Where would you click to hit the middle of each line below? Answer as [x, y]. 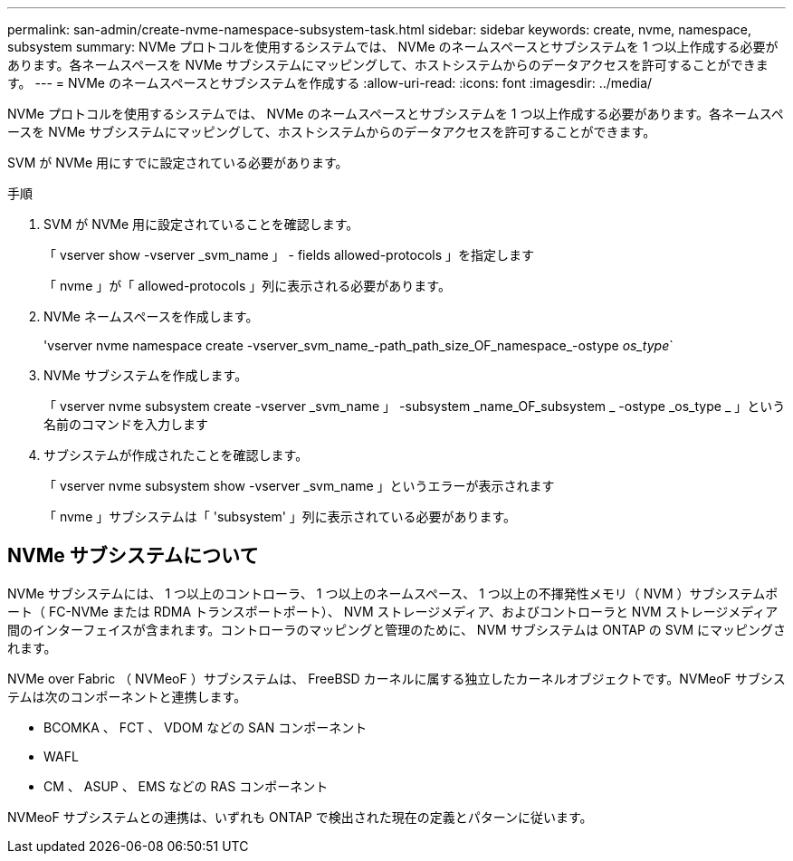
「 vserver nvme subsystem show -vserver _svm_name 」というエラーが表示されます [299, 486]
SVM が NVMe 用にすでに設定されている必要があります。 [178, 163]
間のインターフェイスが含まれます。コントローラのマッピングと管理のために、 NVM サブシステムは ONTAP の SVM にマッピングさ [396, 629]
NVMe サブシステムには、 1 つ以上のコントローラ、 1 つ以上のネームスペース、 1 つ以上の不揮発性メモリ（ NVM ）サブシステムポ [393, 593]
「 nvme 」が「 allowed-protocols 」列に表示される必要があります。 [247, 286]
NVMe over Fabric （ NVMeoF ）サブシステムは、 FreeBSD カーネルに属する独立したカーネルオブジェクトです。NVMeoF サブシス [396, 678]
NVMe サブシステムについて [133, 556]
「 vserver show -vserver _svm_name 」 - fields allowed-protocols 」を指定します [289, 255]
